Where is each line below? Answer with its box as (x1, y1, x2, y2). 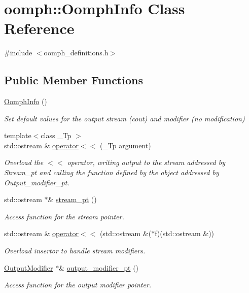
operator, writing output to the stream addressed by (67, 157, 225, 168)
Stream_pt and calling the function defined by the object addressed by (4, 167, 219, 178)
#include (4, 47, 32, 58)
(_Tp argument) (99, 140, 151, 150)
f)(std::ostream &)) (155, 228, 215, 239)
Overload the (4, 157, 44, 168)
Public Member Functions (4, 72, 143, 88)
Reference (4, 18, 75, 39)
